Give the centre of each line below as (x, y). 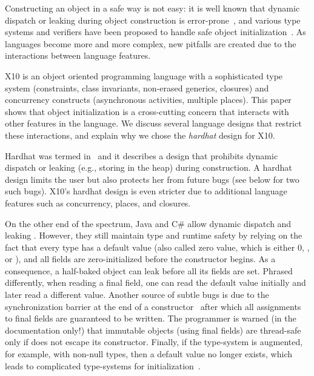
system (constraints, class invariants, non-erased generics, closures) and (137, 87)
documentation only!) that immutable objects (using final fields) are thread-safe (153, 330)
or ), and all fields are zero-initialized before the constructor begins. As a (140, 259)
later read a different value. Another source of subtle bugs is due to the (137, 295)
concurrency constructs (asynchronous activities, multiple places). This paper (148, 100)
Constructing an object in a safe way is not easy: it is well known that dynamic (152, 8)
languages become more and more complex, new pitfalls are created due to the (151, 43)
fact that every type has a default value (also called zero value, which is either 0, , (157, 247)
